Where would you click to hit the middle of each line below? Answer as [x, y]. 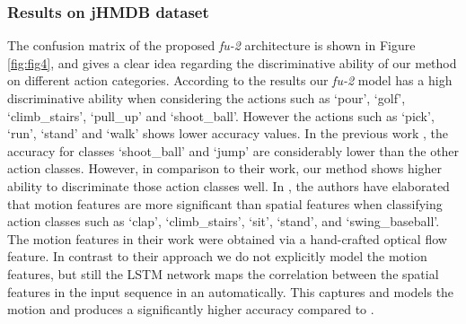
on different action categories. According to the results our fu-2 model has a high [230, 80]
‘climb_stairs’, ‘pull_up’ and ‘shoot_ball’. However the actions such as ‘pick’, [221, 115]
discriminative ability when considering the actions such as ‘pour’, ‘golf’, [207, 98]
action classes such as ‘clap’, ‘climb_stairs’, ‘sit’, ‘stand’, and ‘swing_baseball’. [224, 221]
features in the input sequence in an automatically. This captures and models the [231, 291]
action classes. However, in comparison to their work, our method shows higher [225, 168]
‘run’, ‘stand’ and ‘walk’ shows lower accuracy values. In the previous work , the [228, 133]
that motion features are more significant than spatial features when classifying [225, 203]
